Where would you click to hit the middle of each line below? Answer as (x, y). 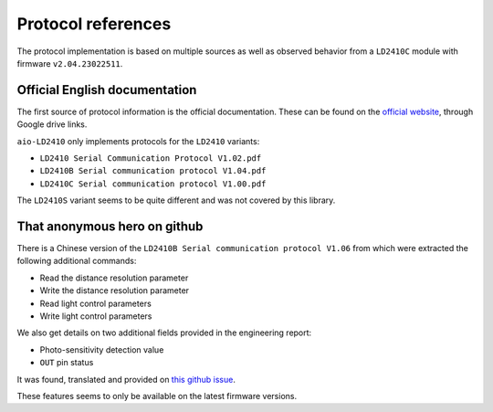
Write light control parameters (96, 316)
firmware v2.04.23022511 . (70, 63)
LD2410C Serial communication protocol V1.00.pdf (153, 184)
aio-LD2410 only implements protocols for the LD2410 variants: (138, 141)
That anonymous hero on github (110, 227)
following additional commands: (77, 261)
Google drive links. (52, 124)
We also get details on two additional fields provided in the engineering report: (164, 333)
